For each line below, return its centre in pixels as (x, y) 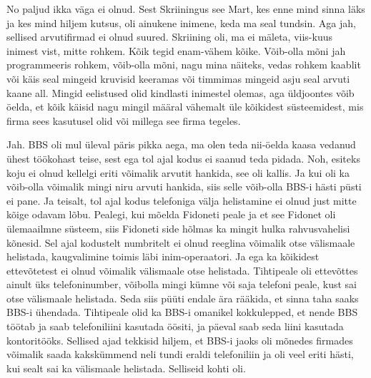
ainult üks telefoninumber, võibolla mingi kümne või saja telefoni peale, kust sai (182, 284)
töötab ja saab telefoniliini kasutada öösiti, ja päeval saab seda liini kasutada (175, 326)
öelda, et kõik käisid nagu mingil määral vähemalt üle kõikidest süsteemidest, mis (185, 107)
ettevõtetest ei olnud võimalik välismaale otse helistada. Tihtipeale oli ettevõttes (182, 270)
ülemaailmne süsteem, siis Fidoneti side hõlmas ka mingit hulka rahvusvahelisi (178, 228)
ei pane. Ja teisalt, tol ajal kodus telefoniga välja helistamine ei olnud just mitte (182, 200)
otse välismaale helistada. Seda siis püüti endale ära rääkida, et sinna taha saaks (183, 298)
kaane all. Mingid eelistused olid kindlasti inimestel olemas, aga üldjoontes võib (180, 92)
